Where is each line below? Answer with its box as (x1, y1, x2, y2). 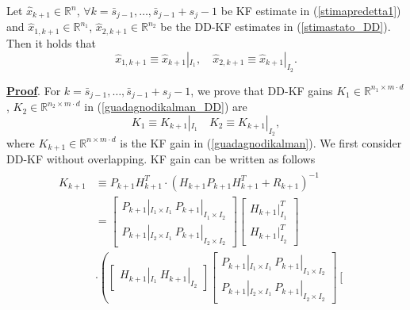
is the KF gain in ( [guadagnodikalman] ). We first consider (120, 134, 402, 151)
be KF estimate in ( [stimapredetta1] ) (220, 2, 401, 18)
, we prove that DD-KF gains (190, 82, 333, 98)
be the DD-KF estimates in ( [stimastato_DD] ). (160, 18, 391, 35)
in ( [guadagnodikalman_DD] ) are (84, 98, 247, 115)
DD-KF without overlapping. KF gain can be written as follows (6, 151, 316, 167)
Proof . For (6, 82, 61, 98)
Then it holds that (6, 34, 96, 51)
